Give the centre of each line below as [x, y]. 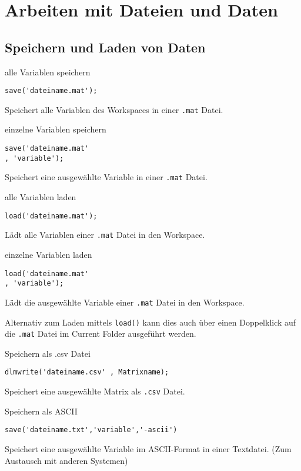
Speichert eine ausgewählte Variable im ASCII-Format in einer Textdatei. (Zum [148, 448]
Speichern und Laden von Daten [105, 47]
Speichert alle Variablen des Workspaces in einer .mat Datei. [114, 109]
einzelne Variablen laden [49, 254]
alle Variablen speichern [48, 72]
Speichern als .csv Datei [48, 353]
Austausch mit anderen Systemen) [66, 460]
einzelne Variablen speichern [56, 129]
